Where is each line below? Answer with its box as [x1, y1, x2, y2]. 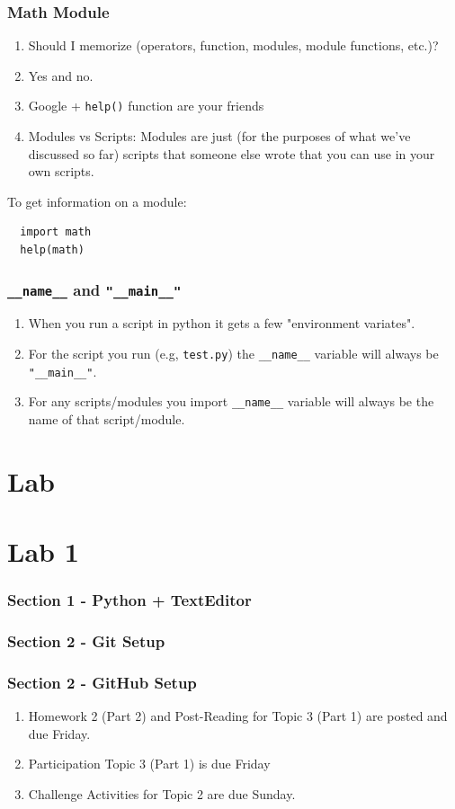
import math [20, 226, 92, 239]
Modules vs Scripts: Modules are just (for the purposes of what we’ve [28, 127, 411, 146]
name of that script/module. [28, 409, 185, 428]
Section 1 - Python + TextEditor [7, 589, 252, 611]
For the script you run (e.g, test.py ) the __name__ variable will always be [28, 344, 439, 362]
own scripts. [28, 162, 94, 181]
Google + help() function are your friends [28, 96, 264, 115]
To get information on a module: [7, 191, 187, 210]
